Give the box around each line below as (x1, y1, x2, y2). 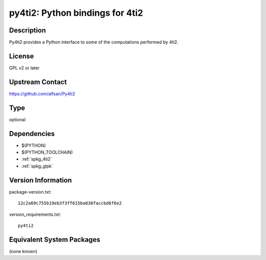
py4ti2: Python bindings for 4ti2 (9, 7, 143, 18)
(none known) (9, 248, 38, 254)
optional (9, 116, 26, 123)
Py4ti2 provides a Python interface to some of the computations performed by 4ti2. (9, 39, 179, 45)
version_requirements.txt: (9, 211, 61, 217)
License (9, 52, 34, 60)
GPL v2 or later (9, 65, 40, 71)
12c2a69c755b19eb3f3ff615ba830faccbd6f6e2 (18, 200, 122, 206)
